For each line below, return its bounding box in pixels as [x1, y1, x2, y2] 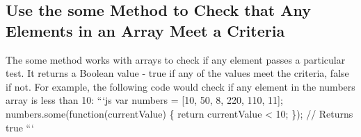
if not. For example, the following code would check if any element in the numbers [6, 79, 355, 93]
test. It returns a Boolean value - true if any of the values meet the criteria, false [6, 66, 349, 80]
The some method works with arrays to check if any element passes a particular [6, 52, 346, 66]
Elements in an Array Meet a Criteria [6, 19, 285, 41]
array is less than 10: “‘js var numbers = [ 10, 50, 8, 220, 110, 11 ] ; [6, 93, 283, 107]
